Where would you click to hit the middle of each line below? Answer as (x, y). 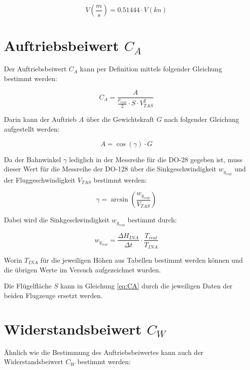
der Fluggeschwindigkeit (40, 179)
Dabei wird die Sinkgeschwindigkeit (57, 220)
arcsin (119, 200)
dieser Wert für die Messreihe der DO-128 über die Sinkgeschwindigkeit (110, 169)
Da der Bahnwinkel (33, 159)
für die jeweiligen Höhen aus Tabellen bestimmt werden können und (142, 260)
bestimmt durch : (152, 220)
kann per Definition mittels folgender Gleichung (151, 69)
